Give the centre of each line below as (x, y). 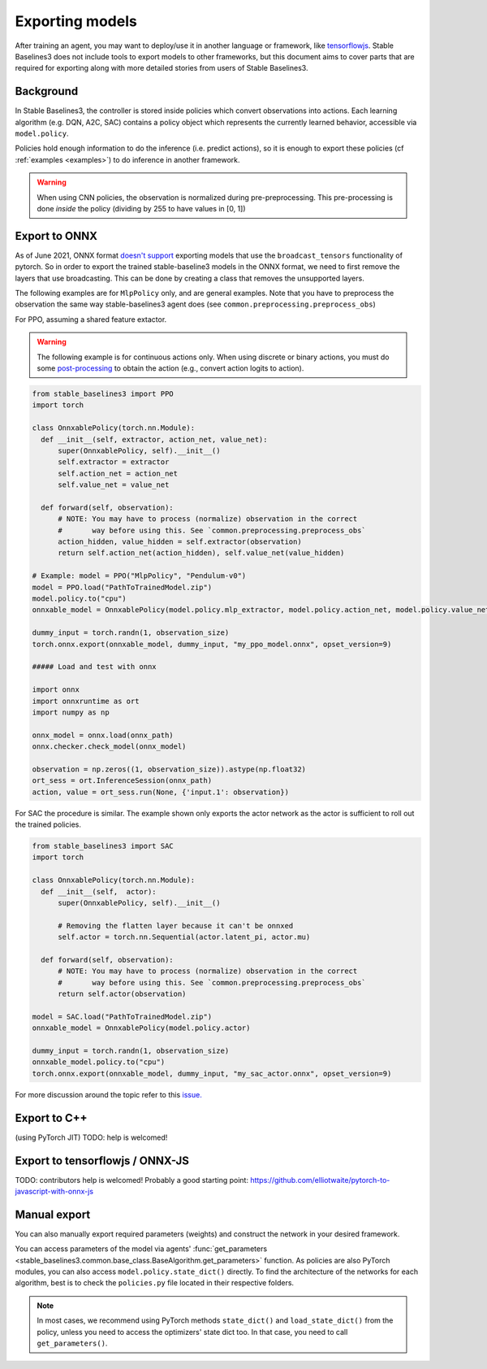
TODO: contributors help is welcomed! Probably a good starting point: (132, 1180)
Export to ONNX (56, 236)
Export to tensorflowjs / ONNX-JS (102, 1160)
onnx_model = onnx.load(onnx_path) (103, 735)
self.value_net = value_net (114, 485)
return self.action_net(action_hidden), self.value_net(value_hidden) (201, 553)
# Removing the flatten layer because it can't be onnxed (176, 926)
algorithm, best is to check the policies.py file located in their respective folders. (155, 1283)
